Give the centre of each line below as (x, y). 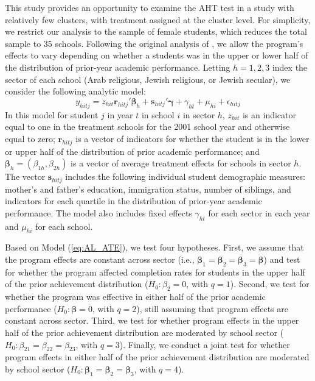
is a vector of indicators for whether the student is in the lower (192, 138)
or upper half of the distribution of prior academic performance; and (132, 151)
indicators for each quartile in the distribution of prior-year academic (133, 201)
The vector (25, 176)
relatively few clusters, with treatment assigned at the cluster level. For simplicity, (158, 19)
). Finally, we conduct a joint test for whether (205, 344)
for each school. (64, 226)
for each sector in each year (259, 212)
